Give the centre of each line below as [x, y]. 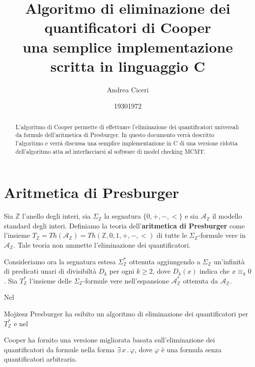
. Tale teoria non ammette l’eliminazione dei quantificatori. [102, 245]
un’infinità [229, 261]
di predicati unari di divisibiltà [50, 271]
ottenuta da [200, 280]
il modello [227, 216]
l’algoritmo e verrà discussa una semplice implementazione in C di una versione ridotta [127, 143]
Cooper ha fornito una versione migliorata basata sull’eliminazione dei [110, 340]
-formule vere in [222, 235]
